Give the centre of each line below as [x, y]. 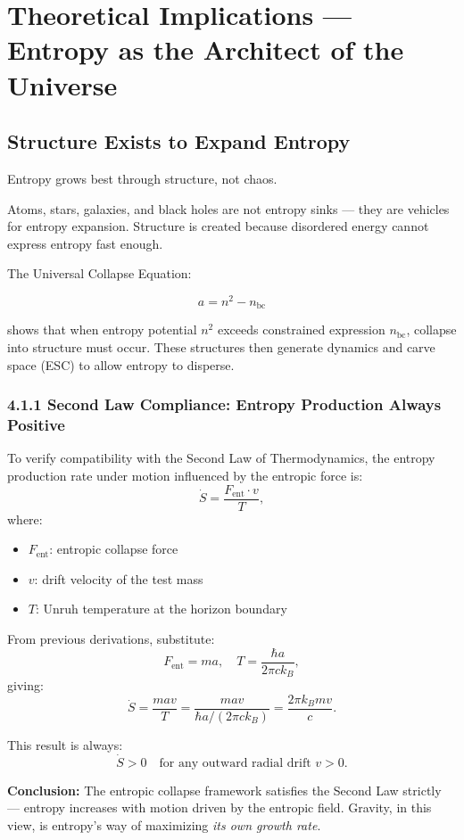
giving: [25, 685]
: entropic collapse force [114, 549]
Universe [62, 84]
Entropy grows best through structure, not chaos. [142, 178]
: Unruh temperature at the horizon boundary [161, 609]
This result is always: [65, 744]
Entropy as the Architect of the [206, 49]
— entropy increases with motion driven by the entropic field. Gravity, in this [220, 807]
